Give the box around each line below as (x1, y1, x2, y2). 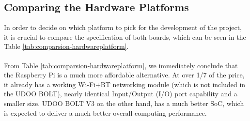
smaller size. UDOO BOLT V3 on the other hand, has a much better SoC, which (4, 98, 244, 108)
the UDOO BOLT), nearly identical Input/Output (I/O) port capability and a (4, 89, 237, 99)
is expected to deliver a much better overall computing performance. (4, 107, 207, 118)
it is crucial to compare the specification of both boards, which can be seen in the (4, 31, 246, 42)
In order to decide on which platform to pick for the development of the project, (4, 22, 242, 32)
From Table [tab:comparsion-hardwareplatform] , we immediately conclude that (4, 60, 238, 70)
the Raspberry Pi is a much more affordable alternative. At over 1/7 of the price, (4, 70, 245, 80)
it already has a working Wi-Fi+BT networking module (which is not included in (4, 79, 246, 89)
